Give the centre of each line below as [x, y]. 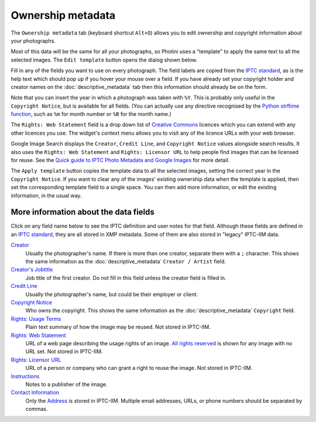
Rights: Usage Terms [36, 318]
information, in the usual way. [46, 195]
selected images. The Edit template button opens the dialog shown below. [104, 60]
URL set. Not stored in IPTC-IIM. [64, 352]
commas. [37, 409]
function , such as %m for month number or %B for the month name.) [91, 114]
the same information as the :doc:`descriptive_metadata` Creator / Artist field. [126, 262]
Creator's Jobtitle [32, 270]
